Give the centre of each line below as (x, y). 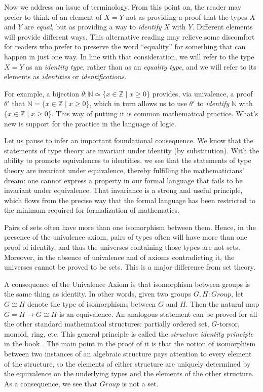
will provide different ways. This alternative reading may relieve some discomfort (129, 36)
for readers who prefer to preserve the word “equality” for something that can (125, 46)
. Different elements (222, 27)
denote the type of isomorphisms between (91, 304)
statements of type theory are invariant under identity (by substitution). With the (132, 150)
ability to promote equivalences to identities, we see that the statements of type (128, 160)
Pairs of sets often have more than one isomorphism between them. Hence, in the (130, 227)
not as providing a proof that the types (186, 17)
